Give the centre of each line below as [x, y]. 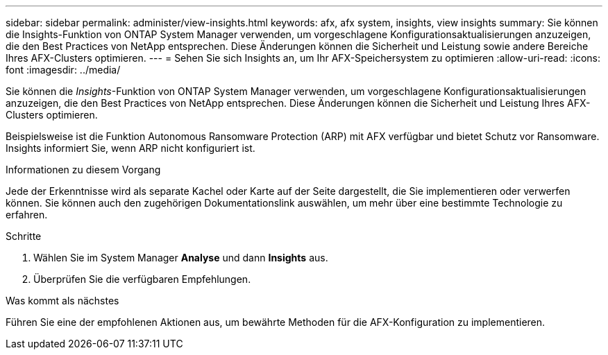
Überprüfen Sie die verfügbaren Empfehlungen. [142, 279]
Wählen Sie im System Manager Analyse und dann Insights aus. [181, 258]
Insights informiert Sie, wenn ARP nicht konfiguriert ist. [130, 148]
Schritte [24, 236]
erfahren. [27, 215]
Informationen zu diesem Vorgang [83, 170]
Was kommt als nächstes [62, 301]
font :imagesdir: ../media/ [63, 70]
